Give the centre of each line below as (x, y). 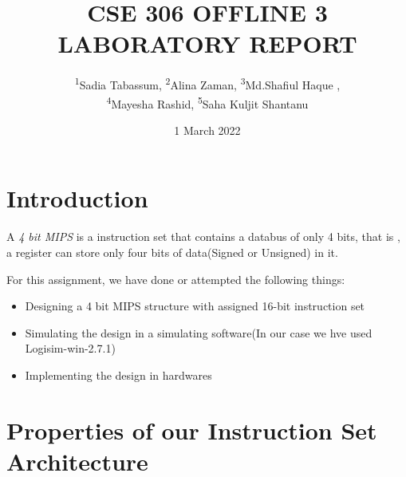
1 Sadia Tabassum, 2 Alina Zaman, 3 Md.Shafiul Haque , (207, 83)
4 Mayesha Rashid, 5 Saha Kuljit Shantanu (207, 102)
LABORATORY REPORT (207, 43)
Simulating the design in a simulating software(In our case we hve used (199, 332)
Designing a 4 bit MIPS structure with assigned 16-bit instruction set (195, 306)
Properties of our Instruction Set (192, 430)
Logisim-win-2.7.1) (70, 348)
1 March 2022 (207, 130)
